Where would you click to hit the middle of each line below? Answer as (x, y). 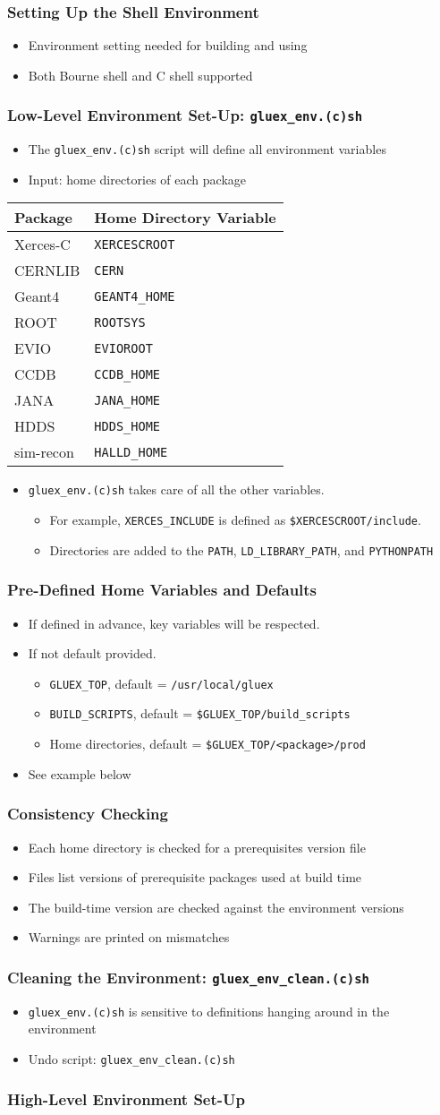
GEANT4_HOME (135, 296)
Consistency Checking (88, 814)
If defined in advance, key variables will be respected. (174, 623)
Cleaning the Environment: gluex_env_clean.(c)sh (188, 977)
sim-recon (44, 452)
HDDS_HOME (127, 426)
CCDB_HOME (127, 374)
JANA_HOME (127, 400)
